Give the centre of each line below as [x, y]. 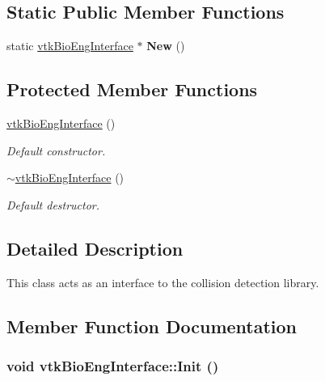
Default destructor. [53, 204]
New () [166, 46]
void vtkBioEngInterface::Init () [113, 365]
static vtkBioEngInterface [70, 46]
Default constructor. [56, 150]
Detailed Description [95, 248]
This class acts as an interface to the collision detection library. [163, 282]
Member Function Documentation [152, 326]
